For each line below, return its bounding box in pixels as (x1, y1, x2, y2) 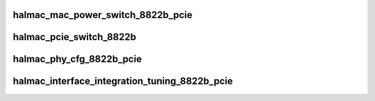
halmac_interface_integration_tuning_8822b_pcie (12, 75, 233, 87)
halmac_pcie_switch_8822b (12, 31, 137, 43)
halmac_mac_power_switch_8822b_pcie (12, 9, 193, 21)
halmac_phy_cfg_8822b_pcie (12, 53, 142, 65)
